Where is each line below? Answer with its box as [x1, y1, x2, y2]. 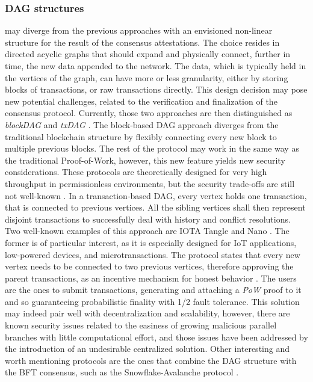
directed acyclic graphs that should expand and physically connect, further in [5, 48, 291, 60]
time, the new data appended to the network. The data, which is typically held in [5, 60, 306, 72]
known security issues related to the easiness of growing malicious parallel [5, 319, 277, 331]
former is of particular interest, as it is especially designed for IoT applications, [5, 236, 297, 248]
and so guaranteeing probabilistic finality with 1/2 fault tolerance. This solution [5, 295, 300, 307]
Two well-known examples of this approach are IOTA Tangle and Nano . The [5, 224, 290, 237]
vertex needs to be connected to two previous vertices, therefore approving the [5, 260, 294, 273]
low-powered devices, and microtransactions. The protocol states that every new [5, 248, 300, 260]
